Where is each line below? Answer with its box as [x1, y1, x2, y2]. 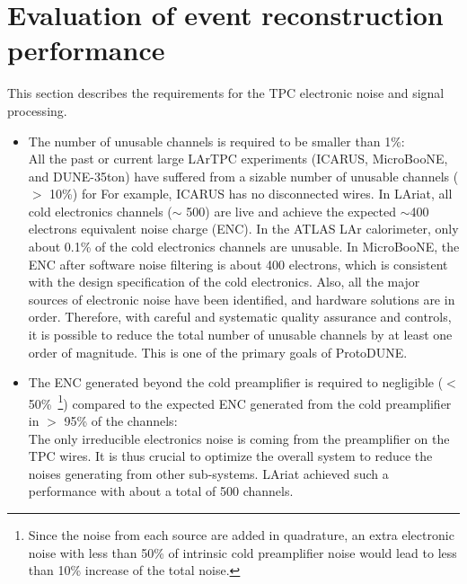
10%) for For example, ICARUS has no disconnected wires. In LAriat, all [49, 184, 453, 203]
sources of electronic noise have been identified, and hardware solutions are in [28, 289, 455, 308]
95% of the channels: [64, 411, 178, 430]
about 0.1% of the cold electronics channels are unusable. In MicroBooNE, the [28, 237, 460, 256]
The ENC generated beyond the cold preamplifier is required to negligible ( [28, 373, 444, 392]
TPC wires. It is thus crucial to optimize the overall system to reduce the [28, 447, 433, 465]
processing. [7, 101, 67, 119]
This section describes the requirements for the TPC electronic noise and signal [7, 84, 445, 102]
